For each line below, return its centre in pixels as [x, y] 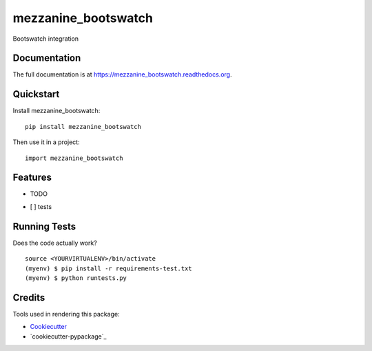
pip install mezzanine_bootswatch [83, 127]
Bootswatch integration [46, 39]
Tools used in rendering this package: [66, 314]
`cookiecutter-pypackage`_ [68, 336]
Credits [29, 298]
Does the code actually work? [55, 243]
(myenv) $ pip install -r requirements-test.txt [108, 268]
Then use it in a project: [46, 142]
